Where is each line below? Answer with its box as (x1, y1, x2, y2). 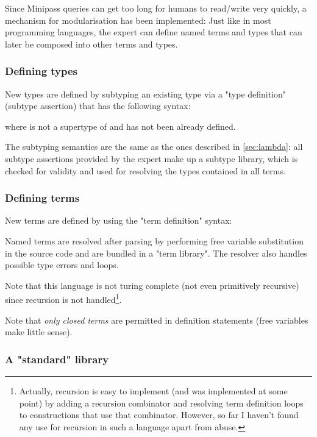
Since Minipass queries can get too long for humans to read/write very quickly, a (5, 2, 307, 14)
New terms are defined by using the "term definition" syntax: (5, 214, 232, 227)
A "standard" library (5, 351, 109, 366)
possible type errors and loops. (5, 258, 119, 271)
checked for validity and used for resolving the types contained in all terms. (5, 164, 286, 177)
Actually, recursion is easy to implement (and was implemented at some (19, 385, 288, 397)
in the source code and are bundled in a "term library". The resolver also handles (5, 246, 307, 259)
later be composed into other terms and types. (5, 37, 178, 50)
